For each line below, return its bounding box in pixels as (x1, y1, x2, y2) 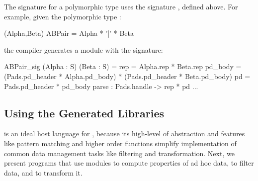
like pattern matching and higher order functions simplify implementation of (4, 138, 237, 148)
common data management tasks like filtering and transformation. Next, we (4, 148, 235, 158)
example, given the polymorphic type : (4, 11, 121, 21)
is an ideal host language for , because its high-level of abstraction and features (4, 128, 245, 139)
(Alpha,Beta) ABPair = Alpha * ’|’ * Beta (4, 28, 134, 38)
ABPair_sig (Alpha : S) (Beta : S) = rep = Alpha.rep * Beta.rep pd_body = (4, 61, 242, 72)
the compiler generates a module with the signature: (4, 44, 163, 55)
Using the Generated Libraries (4, 105, 165, 120)
